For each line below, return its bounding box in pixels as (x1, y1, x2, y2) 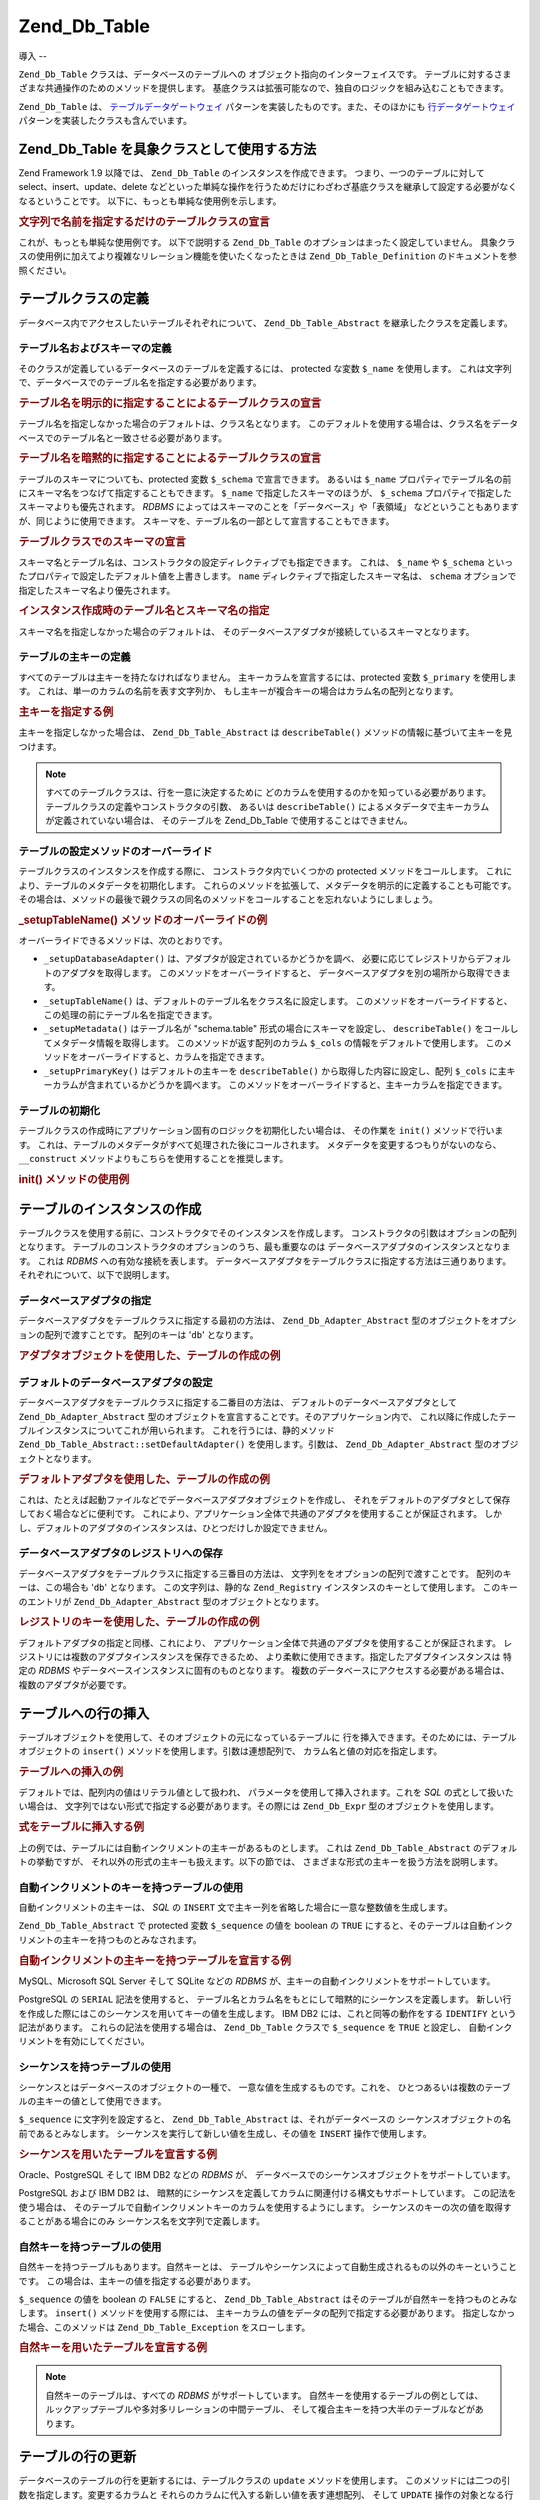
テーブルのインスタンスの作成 (18, 1201, 202, 1217)
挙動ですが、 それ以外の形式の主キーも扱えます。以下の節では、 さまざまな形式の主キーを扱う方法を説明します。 (35, 1855, 504, 1867)
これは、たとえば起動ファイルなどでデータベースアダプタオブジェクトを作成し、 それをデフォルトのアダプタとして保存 (18, 1493, 511, 1505)
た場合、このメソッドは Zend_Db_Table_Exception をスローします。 (18, 2321, 311, 2333)
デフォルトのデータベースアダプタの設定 (18, 1375, 214, 1389)
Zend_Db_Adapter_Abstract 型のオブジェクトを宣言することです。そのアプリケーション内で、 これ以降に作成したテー (18, 1410, 517, 1422)
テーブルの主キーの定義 (18, 650, 131, 664)
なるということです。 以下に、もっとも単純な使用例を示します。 (18, 195, 282, 207)
